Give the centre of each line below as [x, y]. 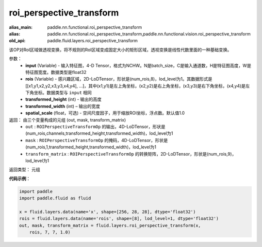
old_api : [17, 41]
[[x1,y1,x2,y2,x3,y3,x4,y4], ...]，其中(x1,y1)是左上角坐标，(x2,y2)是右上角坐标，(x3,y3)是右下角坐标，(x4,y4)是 [136, 86]
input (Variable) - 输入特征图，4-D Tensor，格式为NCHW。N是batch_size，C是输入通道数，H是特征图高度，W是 [139, 65]
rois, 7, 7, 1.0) [50, 232]
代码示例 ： [20, 178]
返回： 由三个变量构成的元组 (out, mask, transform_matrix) [67, 120]
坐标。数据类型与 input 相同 [63, 93]
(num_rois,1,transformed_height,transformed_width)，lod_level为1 [91, 147]
